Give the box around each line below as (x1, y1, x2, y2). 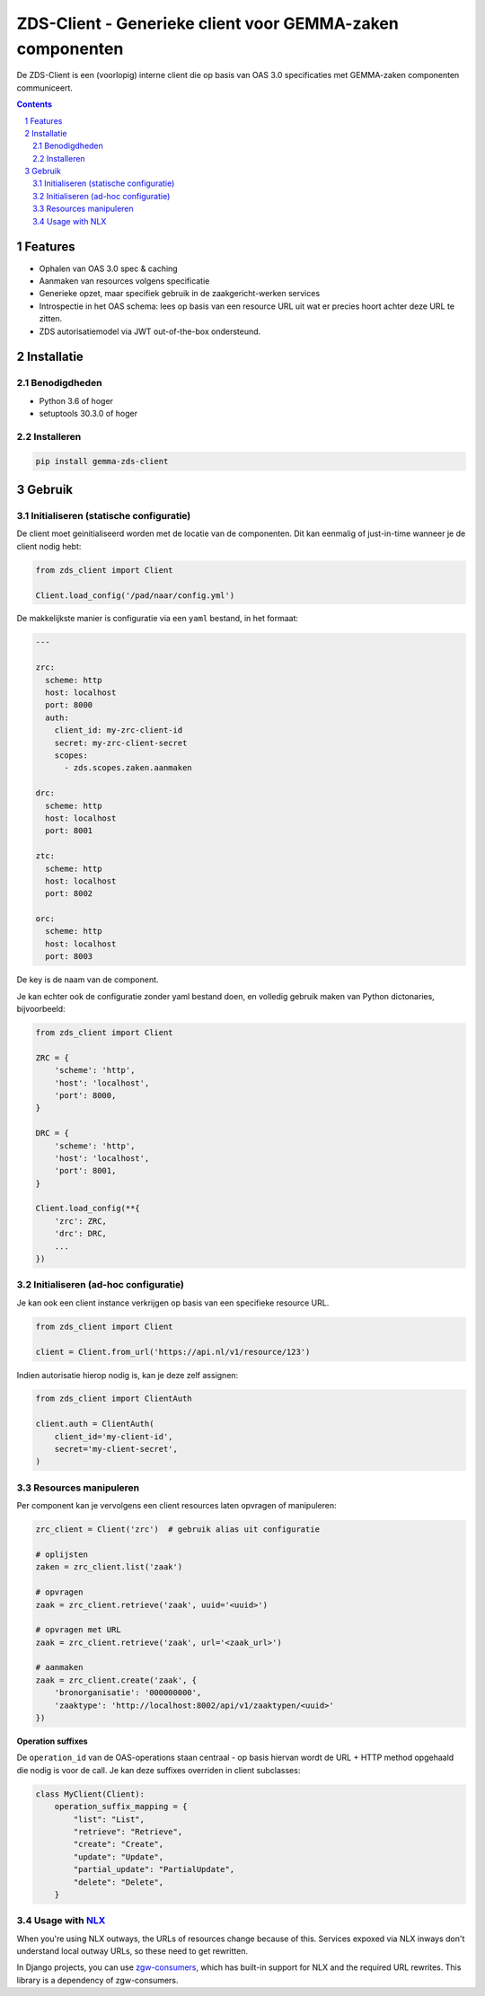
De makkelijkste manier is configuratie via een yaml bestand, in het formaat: (16, 613, 299, 624)
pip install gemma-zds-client (35, 456, 169, 466)
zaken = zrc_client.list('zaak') (35, 1562, 183, 1572)
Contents (16, 99, 53, 110)
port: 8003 (45, 952, 93, 962)
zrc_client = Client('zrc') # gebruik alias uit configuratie (35, 1525, 321, 1534)
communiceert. (16, 82, 74, 93)
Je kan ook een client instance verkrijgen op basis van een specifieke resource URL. (16, 1297, 330, 1308)
